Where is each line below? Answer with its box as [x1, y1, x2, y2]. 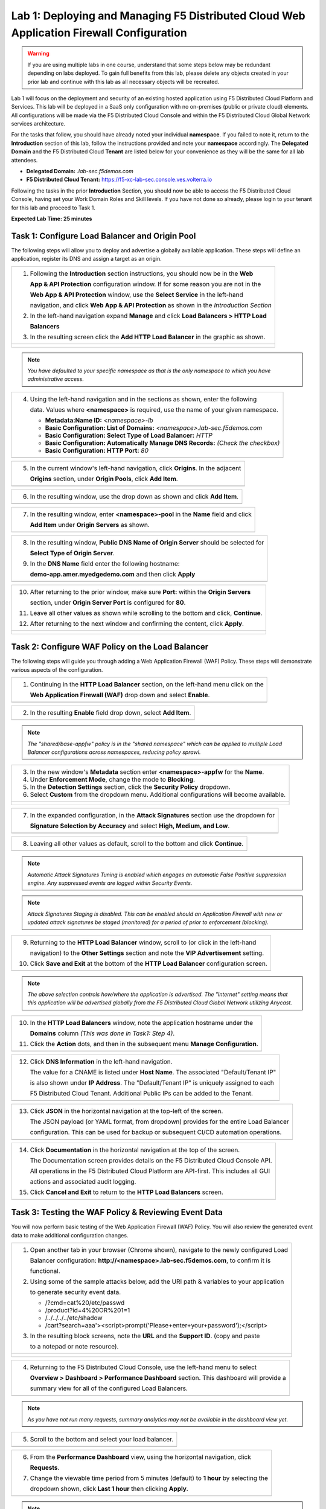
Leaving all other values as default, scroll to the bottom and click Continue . [30, 840, 244, 848]
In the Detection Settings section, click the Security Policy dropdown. [30, 783, 231, 791]
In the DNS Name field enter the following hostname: [30, 559, 181, 567]
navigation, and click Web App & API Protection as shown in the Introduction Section [30, 301, 272, 309]
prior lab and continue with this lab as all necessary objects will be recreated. [27, 78, 220, 85]
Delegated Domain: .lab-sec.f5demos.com [26, 168, 134, 175]
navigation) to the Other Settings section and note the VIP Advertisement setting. [30, 948, 264, 957]
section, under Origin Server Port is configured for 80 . [30, 598, 186, 607]
